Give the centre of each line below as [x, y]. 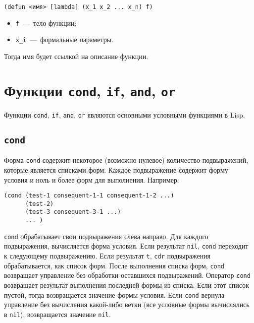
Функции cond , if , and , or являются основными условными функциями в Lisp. [125, 114]
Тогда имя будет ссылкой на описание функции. [76, 56]
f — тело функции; [46, 23]
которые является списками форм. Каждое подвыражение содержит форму [116, 169]
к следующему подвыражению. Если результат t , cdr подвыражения [107, 256]
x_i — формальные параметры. [64, 39]
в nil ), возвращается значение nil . [57, 314]
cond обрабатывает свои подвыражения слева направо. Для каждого [106, 236]
